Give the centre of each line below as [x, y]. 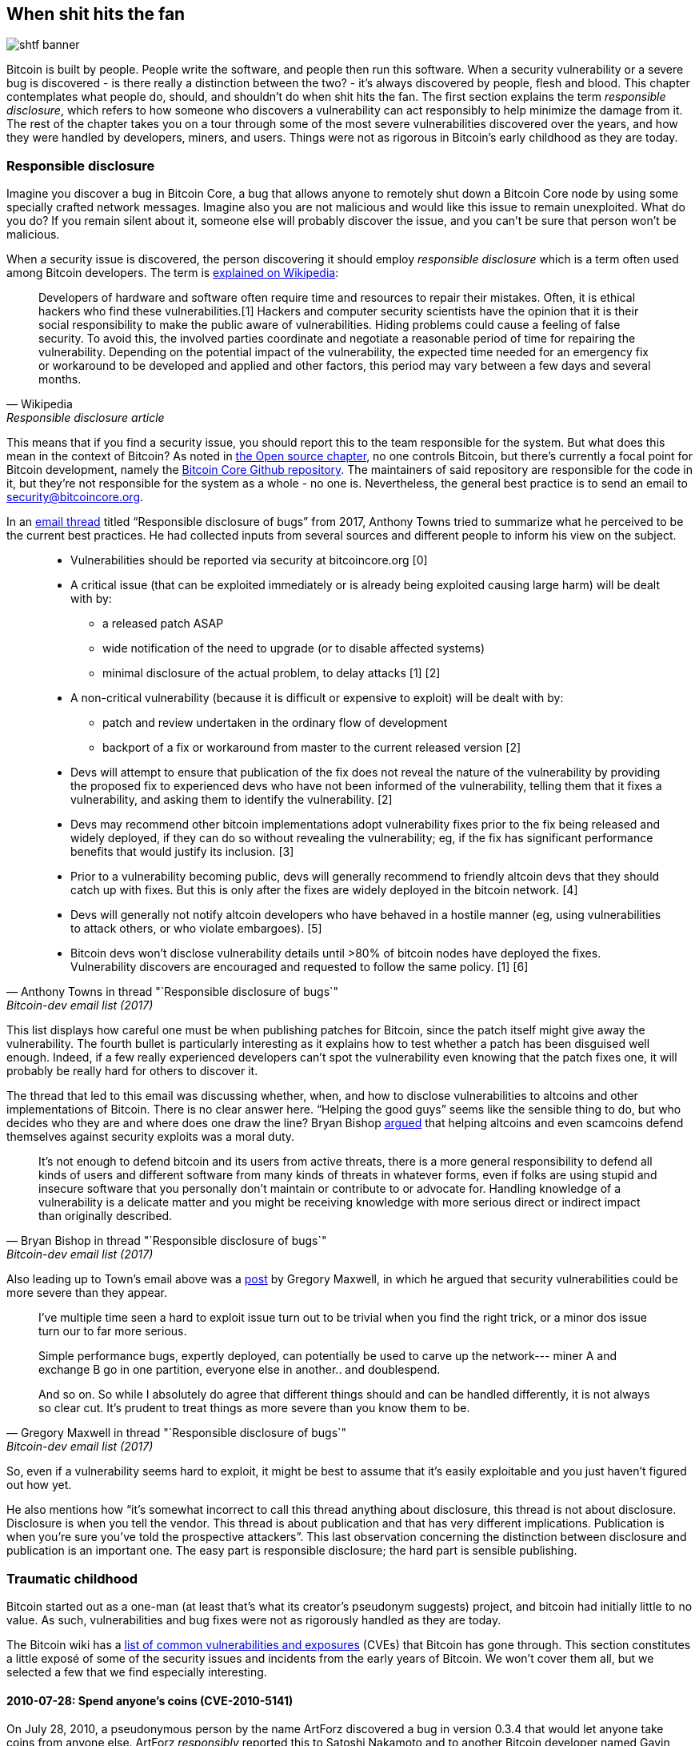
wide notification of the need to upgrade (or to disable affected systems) [294, 648]
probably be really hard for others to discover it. [132, 1071]
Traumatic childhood [72, 1578]
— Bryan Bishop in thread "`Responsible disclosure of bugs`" [167, 1241]
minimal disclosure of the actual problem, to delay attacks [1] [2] [272, 673]
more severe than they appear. [87, 1293]
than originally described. [106, 1216]
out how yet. [39, 1485]
